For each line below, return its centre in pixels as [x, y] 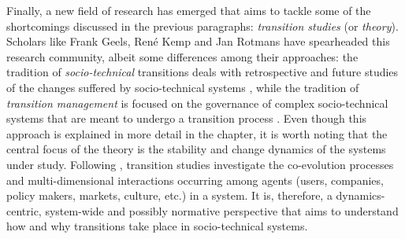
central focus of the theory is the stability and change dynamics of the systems [196, 149]
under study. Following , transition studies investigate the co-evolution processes [200, 164]
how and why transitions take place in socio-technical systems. [157, 226]
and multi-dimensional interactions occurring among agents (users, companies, [195, 180]
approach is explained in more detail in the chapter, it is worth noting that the [197, 133]
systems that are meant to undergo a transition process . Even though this [187, 118]
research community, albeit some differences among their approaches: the [182, 56]
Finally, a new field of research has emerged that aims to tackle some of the [189, 10]
